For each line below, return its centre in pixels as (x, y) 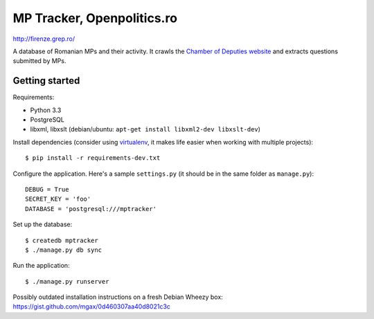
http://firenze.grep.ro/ (44, 39)
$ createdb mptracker (62, 240)
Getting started (46, 81)
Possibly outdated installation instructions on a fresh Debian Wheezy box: (118, 297)
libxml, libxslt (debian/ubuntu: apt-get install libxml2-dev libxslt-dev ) (145, 129)
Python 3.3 (46, 110)
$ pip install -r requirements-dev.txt (93, 158)
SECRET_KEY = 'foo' (58, 199)
